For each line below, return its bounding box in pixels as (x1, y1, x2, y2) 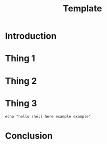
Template (63, 3, 102, 14)
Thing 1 (5, 53, 35, 64)
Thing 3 (5, 97, 37, 109)
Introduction (5, 30, 57, 42)
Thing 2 (5, 75, 37, 86)
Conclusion (5, 130, 53, 141)
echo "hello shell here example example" (5, 114, 91, 119)
